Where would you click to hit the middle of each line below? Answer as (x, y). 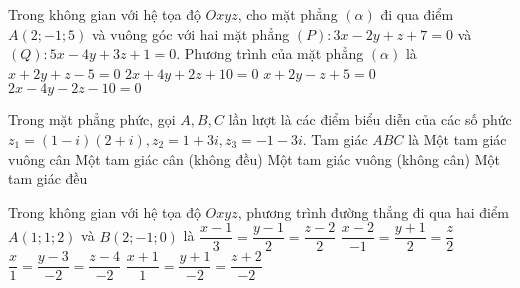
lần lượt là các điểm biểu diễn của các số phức (370, 119)
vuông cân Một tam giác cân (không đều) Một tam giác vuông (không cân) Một (254, 158)
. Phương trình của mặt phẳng (270, 53)
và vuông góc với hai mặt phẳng (191, 33)
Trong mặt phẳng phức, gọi (92, 119)
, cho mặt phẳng (287, 14)
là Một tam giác (457, 138)
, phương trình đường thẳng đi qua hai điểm (373, 211)
